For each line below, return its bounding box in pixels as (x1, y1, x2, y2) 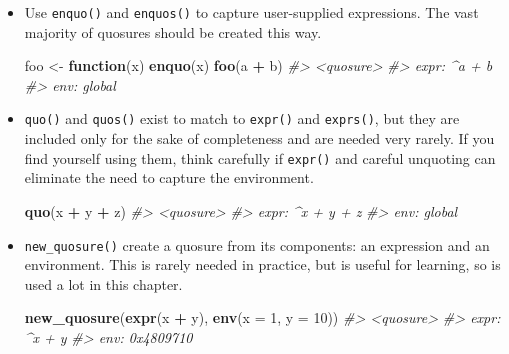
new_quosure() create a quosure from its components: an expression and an (24, 234, 490, 255)
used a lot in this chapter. (24, 273, 183, 294)
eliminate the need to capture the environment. (24, 167, 314, 188)
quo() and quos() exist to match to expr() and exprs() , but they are (24, 108, 460, 129)
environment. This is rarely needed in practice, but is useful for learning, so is (24, 254, 501, 275)
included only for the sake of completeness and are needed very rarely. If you (24, 128, 495, 149)
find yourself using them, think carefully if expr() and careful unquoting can (24, 147, 496, 168)
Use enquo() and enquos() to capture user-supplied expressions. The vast (24, 2, 479, 22)
